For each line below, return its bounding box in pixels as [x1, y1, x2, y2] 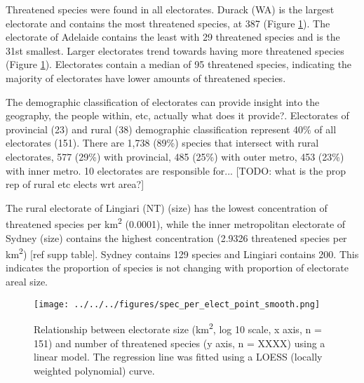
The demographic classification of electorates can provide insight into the [6, 94, 320, 109]
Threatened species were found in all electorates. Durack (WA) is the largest [6, 2, 335, 16]
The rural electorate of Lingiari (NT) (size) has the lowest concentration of [6, 200, 328, 215]
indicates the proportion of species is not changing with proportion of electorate [6, 260, 349, 275]
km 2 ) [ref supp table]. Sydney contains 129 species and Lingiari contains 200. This [6, 245, 359, 261]
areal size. [6, 274, 48, 288]
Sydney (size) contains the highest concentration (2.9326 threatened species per [6, 230, 347, 245]
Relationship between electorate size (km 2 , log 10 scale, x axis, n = [34, 320, 322, 336]
